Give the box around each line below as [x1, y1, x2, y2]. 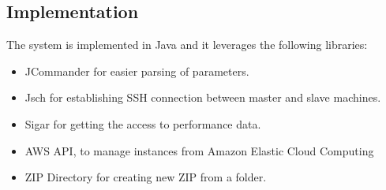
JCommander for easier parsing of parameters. [24, 62, 249, 79]
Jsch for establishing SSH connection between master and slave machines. [24, 89, 381, 106]
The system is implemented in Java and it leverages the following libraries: [6, 36, 368, 53]
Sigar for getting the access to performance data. [24, 115, 261, 132]
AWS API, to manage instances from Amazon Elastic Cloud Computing [24, 142, 374, 158]
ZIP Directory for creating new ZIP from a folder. [24, 169, 267, 185]
